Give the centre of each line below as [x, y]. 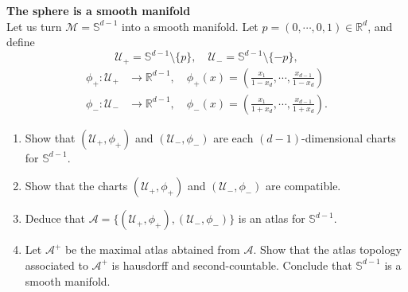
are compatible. [303, 186]
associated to [56, 265]
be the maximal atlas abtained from [152, 249]
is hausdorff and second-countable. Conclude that [232, 265]
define [21, 42]
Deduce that [55, 218]
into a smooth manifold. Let [190, 26]
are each [233, 137]
